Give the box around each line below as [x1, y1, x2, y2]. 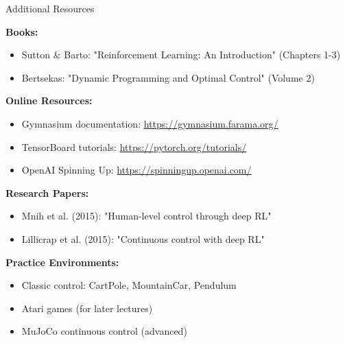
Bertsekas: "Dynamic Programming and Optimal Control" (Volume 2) [21, 70, 315, 84]
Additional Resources [5, 1, 95, 15]
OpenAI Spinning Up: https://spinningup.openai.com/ [21, 163, 252, 177]
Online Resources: [5, 93, 93, 108]
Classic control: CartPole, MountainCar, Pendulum [21, 278, 237, 292]
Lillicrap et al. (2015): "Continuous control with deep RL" [21, 231, 265, 246]
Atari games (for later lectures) [21, 300, 153, 315]
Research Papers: [5, 185, 89, 200]
